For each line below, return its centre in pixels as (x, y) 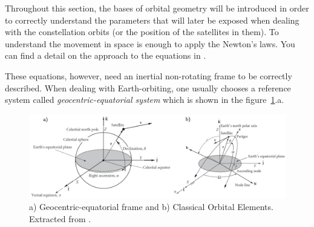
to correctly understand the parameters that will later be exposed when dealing (152, 20)
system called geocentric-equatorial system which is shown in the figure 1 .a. (145, 100)
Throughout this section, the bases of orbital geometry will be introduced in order (157, 8)
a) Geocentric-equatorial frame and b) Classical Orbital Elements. (151, 207)
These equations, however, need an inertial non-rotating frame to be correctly (149, 75)
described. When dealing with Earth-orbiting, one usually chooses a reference (148, 87)
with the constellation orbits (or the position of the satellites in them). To (142, 32)
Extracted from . (60, 219)
